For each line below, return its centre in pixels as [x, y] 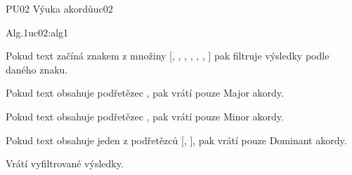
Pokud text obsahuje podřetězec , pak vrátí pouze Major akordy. [145, 93]
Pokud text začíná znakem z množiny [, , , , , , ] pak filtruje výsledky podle [168, 56]
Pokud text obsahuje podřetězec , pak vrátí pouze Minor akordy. [145, 116]
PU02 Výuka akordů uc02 [59, 8]
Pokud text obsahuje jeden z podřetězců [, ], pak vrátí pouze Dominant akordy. [176, 140]
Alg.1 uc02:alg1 [37, 32]
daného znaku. [37, 69]
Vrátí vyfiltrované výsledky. [65, 163]
